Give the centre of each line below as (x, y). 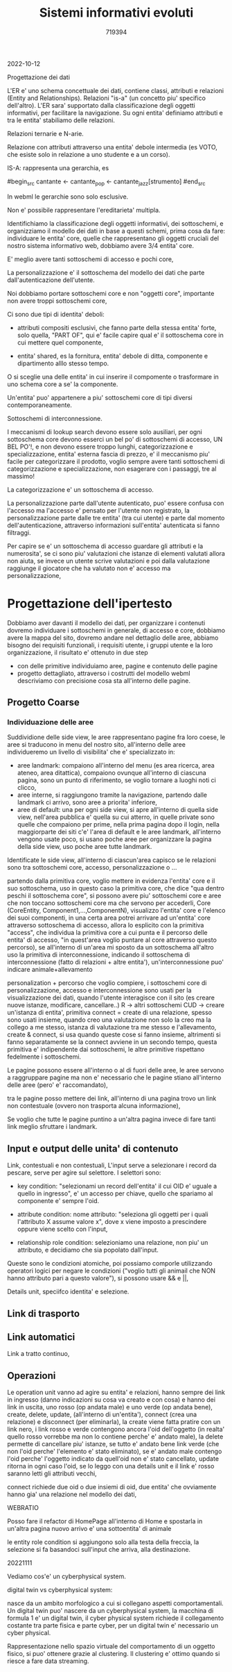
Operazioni (32, 1376)
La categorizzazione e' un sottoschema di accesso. (81, 489)
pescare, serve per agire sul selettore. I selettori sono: (84, 1173)
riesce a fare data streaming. (48, 1661)
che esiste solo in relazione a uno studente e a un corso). (89, 154)
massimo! (21, 476)
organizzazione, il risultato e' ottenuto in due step (78, 652)
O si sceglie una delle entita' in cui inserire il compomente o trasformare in (113, 376)
